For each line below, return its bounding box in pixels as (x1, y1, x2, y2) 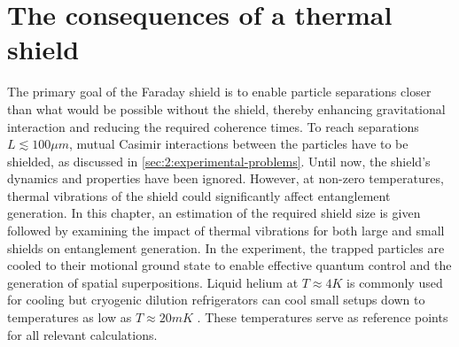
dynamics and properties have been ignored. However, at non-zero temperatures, (7, 169, 444, 188)
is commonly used (346, 273, 443, 291)
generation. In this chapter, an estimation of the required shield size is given (7, 204, 421, 222)
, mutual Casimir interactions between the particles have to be (68, 135, 408, 153)
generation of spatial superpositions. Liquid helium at (7, 273, 299, 291)
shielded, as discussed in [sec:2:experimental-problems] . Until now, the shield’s (7, 151, 431, 170)
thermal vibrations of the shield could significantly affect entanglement (7, 186, 391, 204)
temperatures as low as (7, 308, 132, 327)
